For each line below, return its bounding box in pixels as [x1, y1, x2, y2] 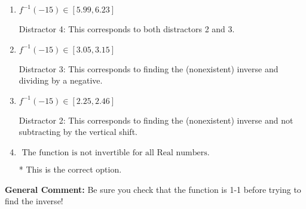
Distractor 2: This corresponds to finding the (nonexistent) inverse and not [19, 113, 293, 126]
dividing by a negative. [19, 74, 103, 87]
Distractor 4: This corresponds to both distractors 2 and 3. [19, 23, 235, 35]
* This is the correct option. [19, 162, 122, 175]
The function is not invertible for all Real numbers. [22, 148, 210, 157]
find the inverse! [5, 195, 63, 207]
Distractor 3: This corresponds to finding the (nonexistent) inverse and [19, 62, 279, 75]
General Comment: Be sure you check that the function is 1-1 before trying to [5, 183, 301, 195]
